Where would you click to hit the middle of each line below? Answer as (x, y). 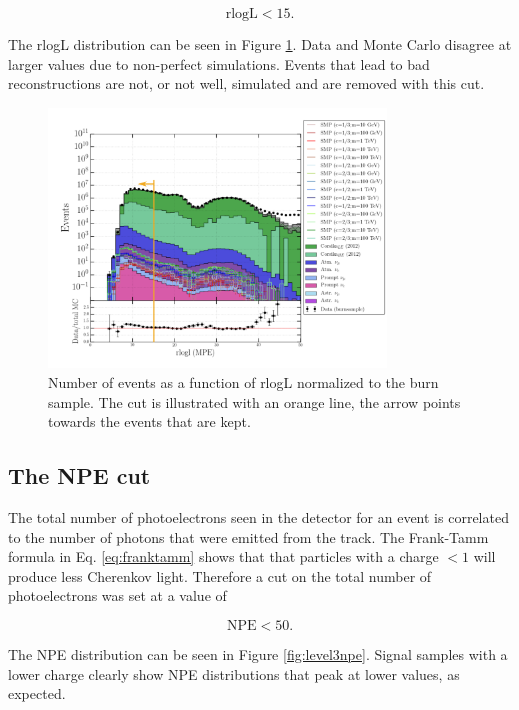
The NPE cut (79, 475)
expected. (37, 693)
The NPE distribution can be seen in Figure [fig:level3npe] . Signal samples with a (258, 654)
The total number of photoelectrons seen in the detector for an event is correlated (258, 517)
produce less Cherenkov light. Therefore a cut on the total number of (220, 575)
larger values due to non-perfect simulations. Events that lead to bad (219, 63)
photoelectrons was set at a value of (117, 595)
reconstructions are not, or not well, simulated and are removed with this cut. (246, 83)
